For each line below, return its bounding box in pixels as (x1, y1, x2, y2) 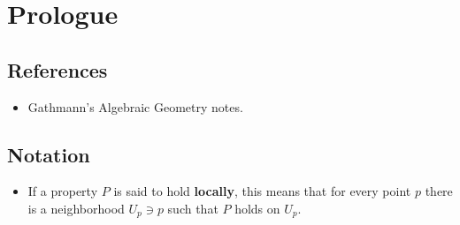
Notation (7, 140, 90, 168)
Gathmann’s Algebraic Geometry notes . (27, 97, 243, 116)
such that (167, 199, 218, 217)
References (7, 56, 108, 83)
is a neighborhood (27, 199, 125, 217)
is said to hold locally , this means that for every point (113, 182, 411, 200)
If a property (27, 182, 98, 200)
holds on (234, 199, 280, 217)
